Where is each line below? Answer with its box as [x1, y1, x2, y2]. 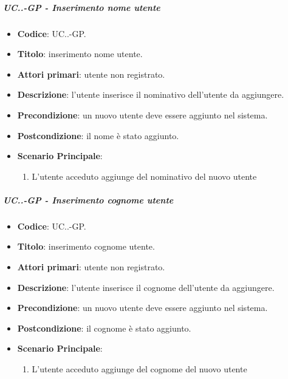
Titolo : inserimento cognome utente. [17, 240, 155, 253]
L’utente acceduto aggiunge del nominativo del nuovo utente [32, 169, 257, 182]
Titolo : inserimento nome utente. [17, 47, 143, 60]
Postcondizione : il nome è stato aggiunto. [17, 129, 179, 142]
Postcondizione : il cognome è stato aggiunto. [17, 321, 191, 334]
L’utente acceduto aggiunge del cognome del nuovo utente [32, 363, 247, 375]
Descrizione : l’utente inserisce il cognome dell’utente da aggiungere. [17, 281, 275, 293]
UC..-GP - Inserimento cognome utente [3, 193, 174, 206]
